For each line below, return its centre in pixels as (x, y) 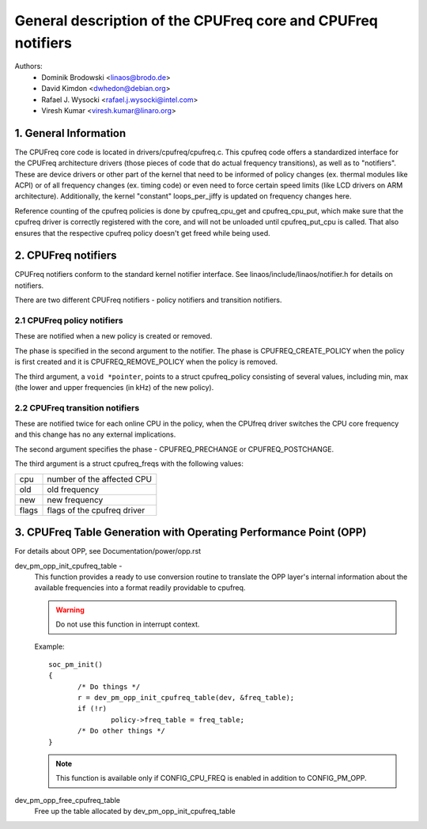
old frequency (73, 489)
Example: (49, 646)
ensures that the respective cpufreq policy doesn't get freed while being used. (142, 233)
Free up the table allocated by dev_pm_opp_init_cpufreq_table (135, 812)
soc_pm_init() (76, 664)
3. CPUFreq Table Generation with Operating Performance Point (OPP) (191, 533)
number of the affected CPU (100, 479)
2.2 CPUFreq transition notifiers (77, 407)
